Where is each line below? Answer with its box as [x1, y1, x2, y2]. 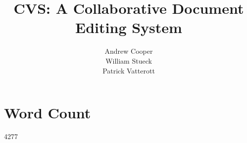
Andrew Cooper [104, 46, 153, 56]
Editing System [75, 17, 182, 37]
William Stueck [105, 55, 152, 66]
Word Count [4, 103, 91, 123]
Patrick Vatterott [102, 65, 155, 75]
